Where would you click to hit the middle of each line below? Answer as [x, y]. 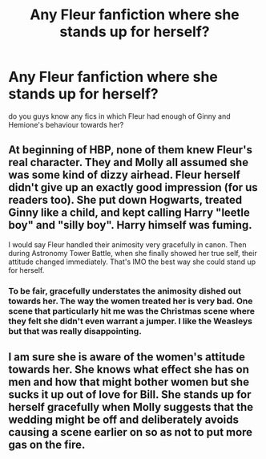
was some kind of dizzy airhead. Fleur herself [124, 175]
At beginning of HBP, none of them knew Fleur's [130, 150]
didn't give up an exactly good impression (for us [133, 187]
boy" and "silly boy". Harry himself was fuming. [130, 225]
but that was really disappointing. [75, 331]
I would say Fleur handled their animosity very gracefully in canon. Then [127, 244]
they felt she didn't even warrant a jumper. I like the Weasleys [130, 321]
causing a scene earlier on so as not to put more [131, 432]
